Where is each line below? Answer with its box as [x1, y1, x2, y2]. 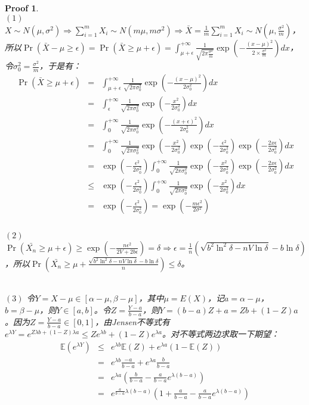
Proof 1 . [5, 2, 39, 14]
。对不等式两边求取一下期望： [162, 327, 280, 339]
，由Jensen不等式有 [95, 315, 170, 328]
